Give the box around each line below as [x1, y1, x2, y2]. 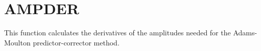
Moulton [4, 37, 31, 47]
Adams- [233, 27, 257, 38]
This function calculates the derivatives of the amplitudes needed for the [4, 27, 231, 38]
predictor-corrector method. [33, 37, 120, 47]
